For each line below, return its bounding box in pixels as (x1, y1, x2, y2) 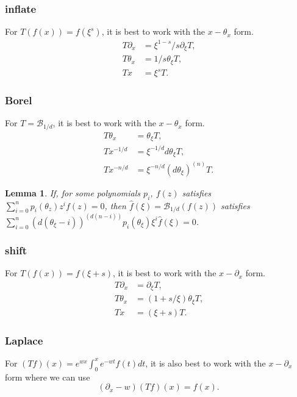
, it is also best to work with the (145, 356, 266, 369)
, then (104, 199, 126, 212)
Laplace (5, 332, 43, 348)
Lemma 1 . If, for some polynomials (5, 186, 141, 199)
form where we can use (5, 370, 90, 383)
